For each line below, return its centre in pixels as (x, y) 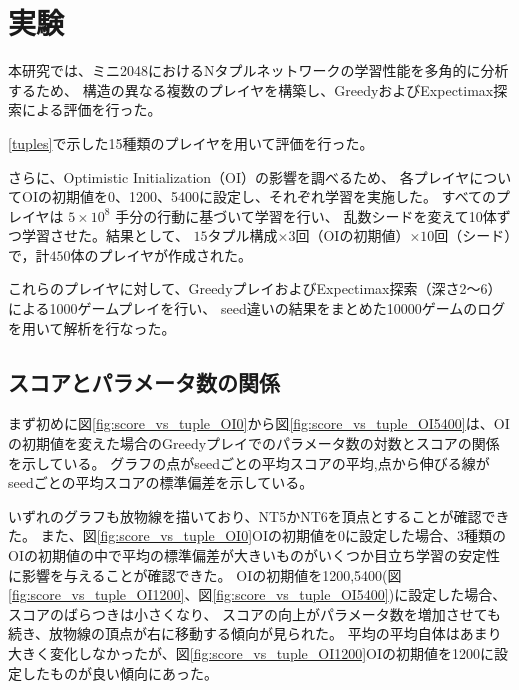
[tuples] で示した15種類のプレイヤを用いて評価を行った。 (191, 142)
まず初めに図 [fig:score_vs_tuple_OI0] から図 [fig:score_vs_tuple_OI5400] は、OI (259, 423)
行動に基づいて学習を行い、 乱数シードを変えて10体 (327, 215)
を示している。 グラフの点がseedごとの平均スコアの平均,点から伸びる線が (249, 462)
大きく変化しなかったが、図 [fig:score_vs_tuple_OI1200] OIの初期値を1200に (251, 652)
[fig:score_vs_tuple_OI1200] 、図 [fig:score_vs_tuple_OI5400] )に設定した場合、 (257, 594)
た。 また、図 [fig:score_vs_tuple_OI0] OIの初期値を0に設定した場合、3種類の (257, 535)
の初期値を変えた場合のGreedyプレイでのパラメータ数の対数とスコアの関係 (254, 443)
